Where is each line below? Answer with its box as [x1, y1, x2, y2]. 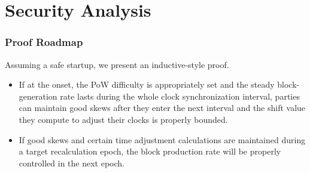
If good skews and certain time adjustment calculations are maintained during [19, 133, 306, 146]
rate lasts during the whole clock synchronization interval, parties [60, 89, 300, 102]
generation [19, 89, 57, 102]
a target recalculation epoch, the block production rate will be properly [19, 145, 281, 157]
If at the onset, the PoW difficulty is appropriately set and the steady [19, 78, 275, 91]
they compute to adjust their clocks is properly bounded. [19, 113, 228, 125]
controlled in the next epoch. [19, 156, 125, 169]
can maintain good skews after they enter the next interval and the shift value [19, 101, 306, 114]
